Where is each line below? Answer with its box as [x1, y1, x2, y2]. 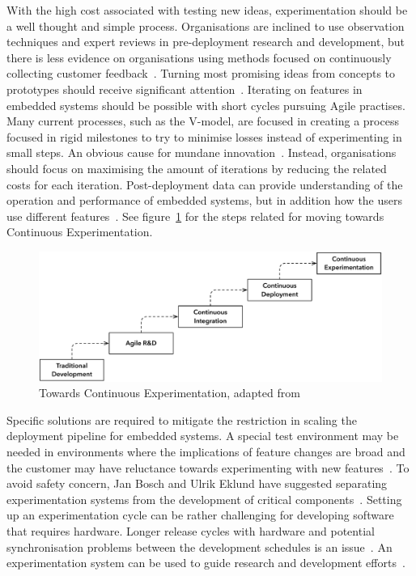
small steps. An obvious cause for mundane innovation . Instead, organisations [6, 144, 397, 161]
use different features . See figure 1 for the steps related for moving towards [6, 207, 384, 224]
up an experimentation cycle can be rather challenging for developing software [6, 506, 394, 523]
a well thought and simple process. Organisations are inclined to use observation [6, 17, 405, 34]
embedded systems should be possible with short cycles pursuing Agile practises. [6, 96, 405, 113]
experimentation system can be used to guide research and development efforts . [6, 554, 405, 571]
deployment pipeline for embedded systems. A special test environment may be [6, 427, 399, 444]
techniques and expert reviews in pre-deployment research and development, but [6, 33, 405, 50]
